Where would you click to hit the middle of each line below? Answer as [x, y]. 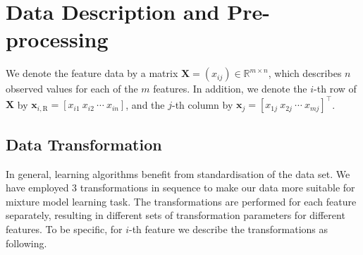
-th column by [202, 104]
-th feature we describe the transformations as [229, 229]
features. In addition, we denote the [230, 89]
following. [26, 243]
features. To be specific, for [64, 229]
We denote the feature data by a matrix [92, 73]
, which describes [305, 73]
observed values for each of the [72, 89]
